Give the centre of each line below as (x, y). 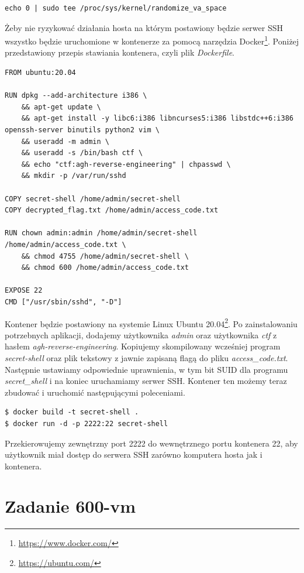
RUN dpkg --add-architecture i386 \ (76, 96)
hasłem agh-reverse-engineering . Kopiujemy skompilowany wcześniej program (143, 346)
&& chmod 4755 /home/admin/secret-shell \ (105, 256)
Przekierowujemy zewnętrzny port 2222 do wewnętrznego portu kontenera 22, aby (151, 443)
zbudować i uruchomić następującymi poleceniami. (95, 392)
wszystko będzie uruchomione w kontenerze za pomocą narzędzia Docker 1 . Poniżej (152, 40)
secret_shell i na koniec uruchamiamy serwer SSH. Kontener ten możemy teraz (146, 381)
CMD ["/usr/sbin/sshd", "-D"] (63, 302)
